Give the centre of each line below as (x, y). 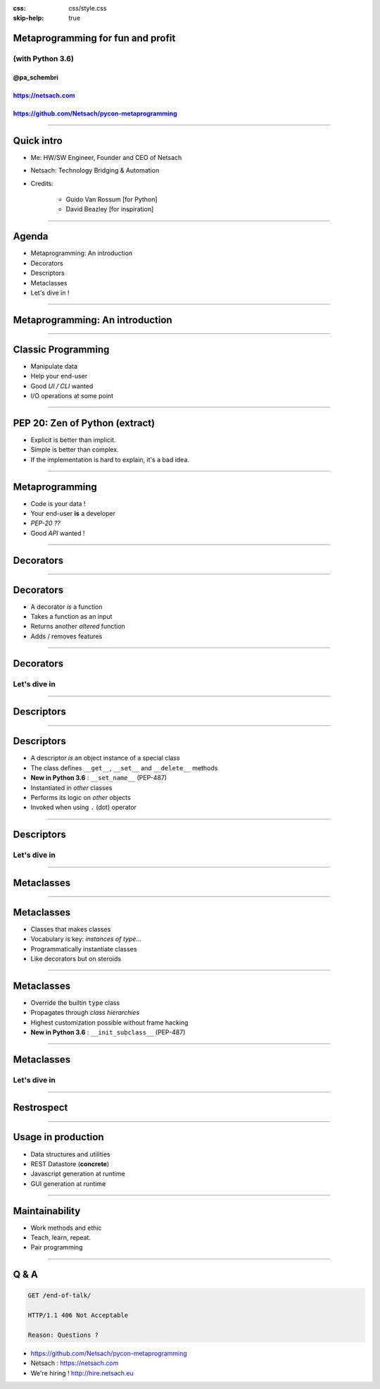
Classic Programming (61, 349)
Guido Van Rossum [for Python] (112, 199)
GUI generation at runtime (68, 1183)
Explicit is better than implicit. (73, 440)
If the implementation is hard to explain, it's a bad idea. (110, 459)
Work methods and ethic (66, 1228)
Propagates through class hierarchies (85, 1013)
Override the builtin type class (75, 1002)
